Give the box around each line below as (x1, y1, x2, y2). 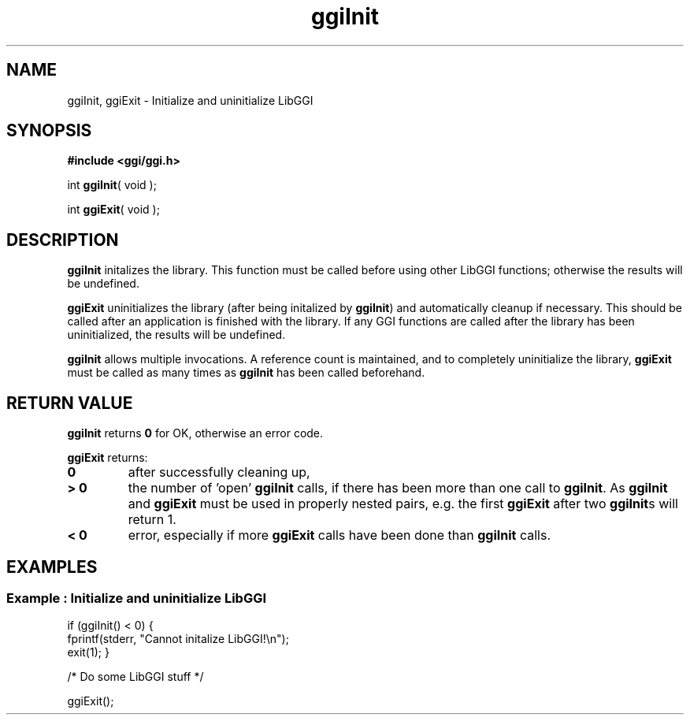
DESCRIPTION (6, 229, 119, 250)
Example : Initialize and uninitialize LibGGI (6, 589, 267, 606)
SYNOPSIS (6, 121, 92, 141)
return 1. (128, 511, 176, 528)
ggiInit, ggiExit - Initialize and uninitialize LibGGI (67, 93, 313, 107)
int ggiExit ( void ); (67, 203, 160, 217)
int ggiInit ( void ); (67, 178, 157, 192)
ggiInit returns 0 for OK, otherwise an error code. (67, 426, 324, 440)
